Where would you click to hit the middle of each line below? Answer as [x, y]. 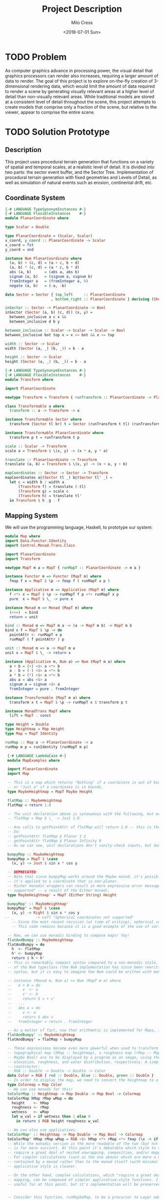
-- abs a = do [24, 1008]
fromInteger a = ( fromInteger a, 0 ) [49, 281]
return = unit [24, 617]
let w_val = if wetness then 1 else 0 [51, 1117]
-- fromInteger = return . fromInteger [50, 1021]
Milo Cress [82, 23]
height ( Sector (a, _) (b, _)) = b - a [46, 362]
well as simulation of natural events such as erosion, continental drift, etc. [79, 183]
